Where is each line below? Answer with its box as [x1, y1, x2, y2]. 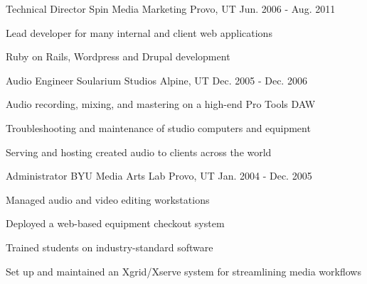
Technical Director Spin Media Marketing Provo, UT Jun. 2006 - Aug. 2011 [6, 1, 336, 16]
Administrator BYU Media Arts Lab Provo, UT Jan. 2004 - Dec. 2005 [6, 168, 312, 183]
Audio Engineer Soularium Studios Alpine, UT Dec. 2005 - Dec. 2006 [6, 72, 307, 87]
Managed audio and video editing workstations [6, 192, 210, 207]
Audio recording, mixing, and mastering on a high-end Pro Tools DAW [6, 97, 316, 111]
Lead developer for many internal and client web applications [6, 25, 272, 40]
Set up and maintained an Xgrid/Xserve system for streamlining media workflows [6, 263, 361, 278]
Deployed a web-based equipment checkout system [6, 216, 225, 231]
